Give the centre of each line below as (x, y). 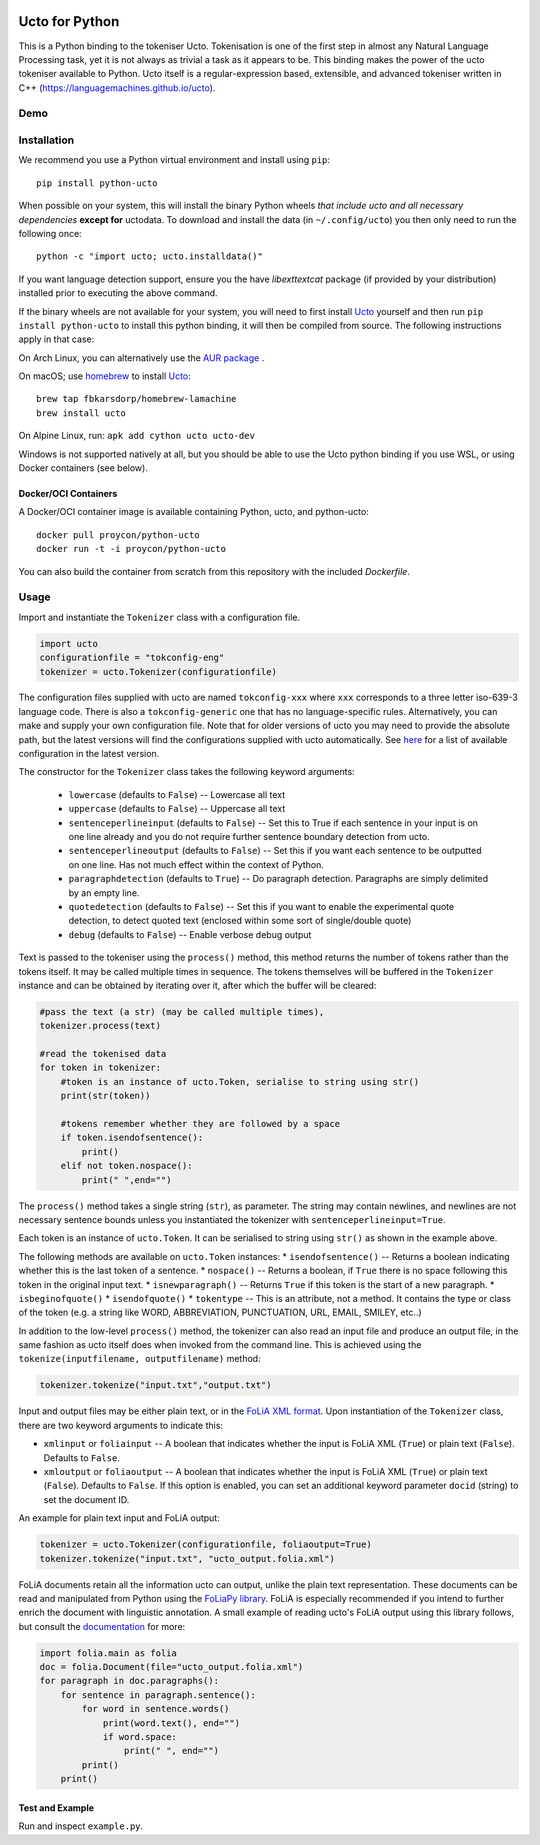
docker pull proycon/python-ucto (118, 534)
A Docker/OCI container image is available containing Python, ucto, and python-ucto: (193, 512)
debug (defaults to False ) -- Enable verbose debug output (190, 934)
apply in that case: (56, 339)
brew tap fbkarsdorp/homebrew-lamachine (136, 399)
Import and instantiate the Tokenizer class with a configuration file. (159, 617)
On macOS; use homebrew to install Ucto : (105, 376)
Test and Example (56, 1807)
